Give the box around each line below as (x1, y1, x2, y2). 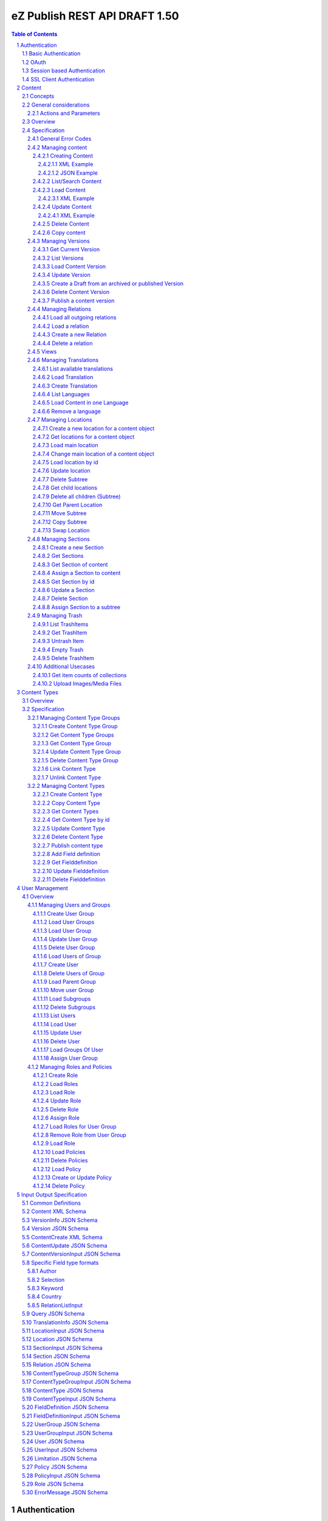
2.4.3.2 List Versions (32, 254, 84, 262)
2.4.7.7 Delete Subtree (32, 475, 88, 483)
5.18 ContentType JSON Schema (22, 1387, 103, 1394)
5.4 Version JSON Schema (22, 1225, 89, 1232)
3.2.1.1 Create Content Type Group (32, 723, 118, 730)
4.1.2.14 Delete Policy (32, 1182, 85, 1189)
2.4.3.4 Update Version (32, 271, 91, 279)
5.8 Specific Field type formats (22, 1259, 99, 1266)
